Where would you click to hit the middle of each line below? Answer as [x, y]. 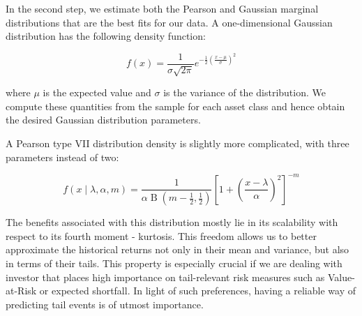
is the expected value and [97, 92]
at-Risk [21, 291]
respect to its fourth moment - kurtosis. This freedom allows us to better [161, 235]
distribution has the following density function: [106, 36]
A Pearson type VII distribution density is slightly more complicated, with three [178, 143]
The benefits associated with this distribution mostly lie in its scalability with [172, 222]
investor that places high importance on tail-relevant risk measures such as [165, 277]
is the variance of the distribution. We [244, 92]
